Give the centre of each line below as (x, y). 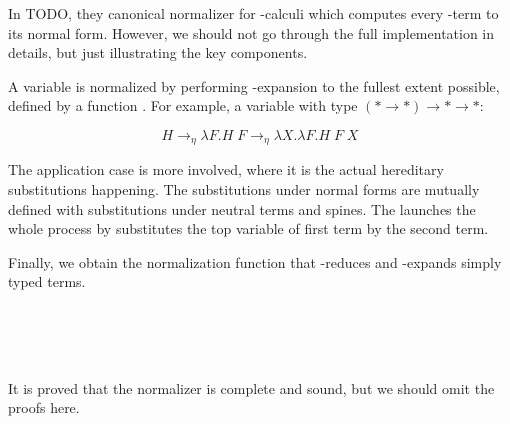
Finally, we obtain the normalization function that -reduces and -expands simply (255, 261)
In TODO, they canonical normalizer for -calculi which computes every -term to (253, 13)
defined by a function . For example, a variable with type (183, 105)
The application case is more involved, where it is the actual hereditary (226, 169)
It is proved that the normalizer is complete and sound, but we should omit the (251, 387)
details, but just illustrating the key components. (158, 52)
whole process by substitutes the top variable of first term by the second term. (248, 228)
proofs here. (44, 407)
